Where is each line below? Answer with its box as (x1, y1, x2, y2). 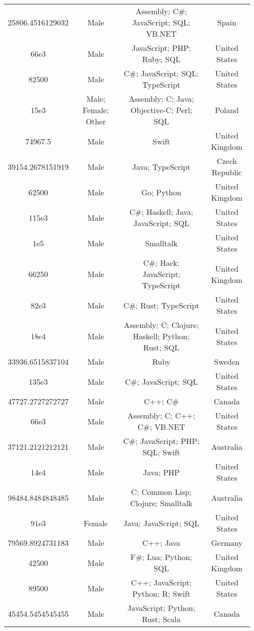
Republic (212, 166, 242, 178)
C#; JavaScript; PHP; (123, 435, 200, 446)
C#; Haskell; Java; (129, 206, 193, 217)
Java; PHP (143, 466, 180, 478)
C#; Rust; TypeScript (123, 299, 199, 311)
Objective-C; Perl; (130, 104, 192, 116)
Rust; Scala (142, 613, 181, 625)
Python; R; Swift (132, 588, 190, 599)
